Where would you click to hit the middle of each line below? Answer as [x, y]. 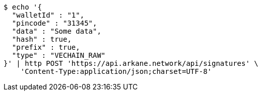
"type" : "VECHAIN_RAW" [59, 55]
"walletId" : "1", [48, 15]
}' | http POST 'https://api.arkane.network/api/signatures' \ [131, 63]
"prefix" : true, [46, 47]
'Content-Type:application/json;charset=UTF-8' [116, 71]
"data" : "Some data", [56, 31]
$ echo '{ [23, 7]
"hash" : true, [42, 39]
